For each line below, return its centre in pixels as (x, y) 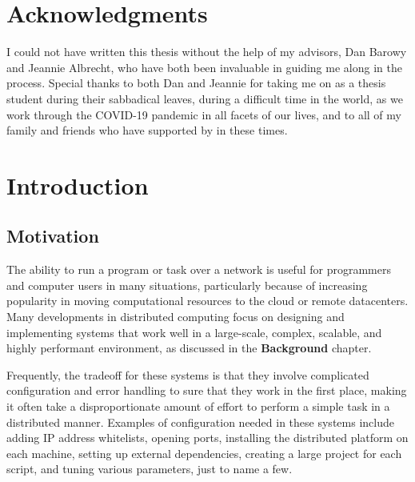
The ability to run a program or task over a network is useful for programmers (199, 269)
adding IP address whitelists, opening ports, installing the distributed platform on (207, 438)
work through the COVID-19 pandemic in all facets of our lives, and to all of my (204, 114)
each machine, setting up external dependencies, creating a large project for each (204, 453)
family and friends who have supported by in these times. (147, 130)
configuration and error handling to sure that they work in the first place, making (207, 390)
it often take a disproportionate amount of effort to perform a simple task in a (198, 406)
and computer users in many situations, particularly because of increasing (187, 285)
